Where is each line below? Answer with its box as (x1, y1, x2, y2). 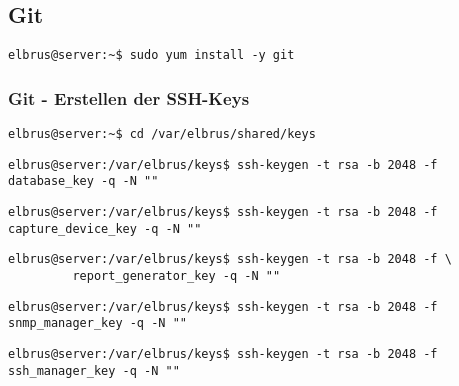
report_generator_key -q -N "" (72, 269, 281, 284)
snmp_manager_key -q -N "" (8, 316, 187, 331)
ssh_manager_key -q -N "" (8, 363, 180, 378)
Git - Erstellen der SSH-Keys (8, 85, 250, 110)
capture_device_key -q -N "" (8, 221, 202, 236)
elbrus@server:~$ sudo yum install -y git (8, 48, 295, 63)
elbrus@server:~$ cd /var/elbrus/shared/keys (8, 127, 316, 142)
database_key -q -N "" (8, 174, 159, 189)
